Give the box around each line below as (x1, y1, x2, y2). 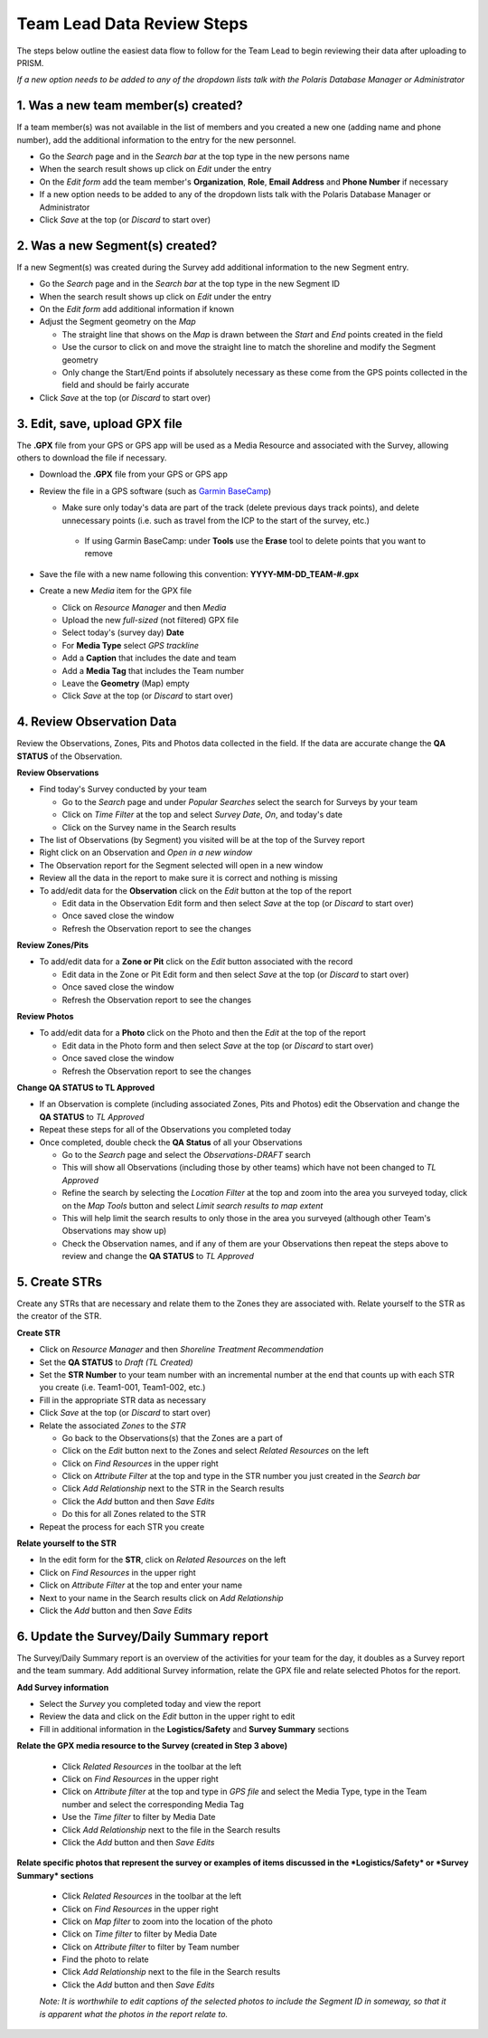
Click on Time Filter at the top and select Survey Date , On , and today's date (61, 810, 343, 820)
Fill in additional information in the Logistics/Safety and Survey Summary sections (39, 1723, 350, 1734)
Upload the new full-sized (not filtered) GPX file (61, 614, 239, 625)
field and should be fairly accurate (61, 380, 190, 391)
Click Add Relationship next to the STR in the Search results (61, 1483, 285, 1494)
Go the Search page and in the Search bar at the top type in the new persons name (39, 151, 350, 162)
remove (84, 548, 113, 559)
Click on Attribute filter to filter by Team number (61, 1941, 239, 1952)
